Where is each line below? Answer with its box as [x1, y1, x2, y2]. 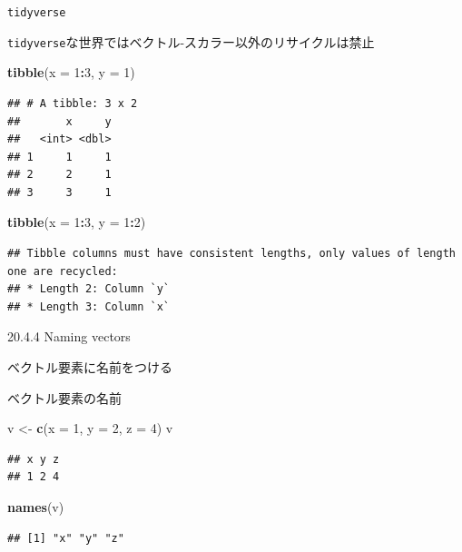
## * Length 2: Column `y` [7, 282, 170, 296]
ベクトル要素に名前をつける [7, 358, 172, 377]
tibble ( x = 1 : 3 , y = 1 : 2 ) [7, 212, 146, 232]
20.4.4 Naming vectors [7, 327, 131, 346]
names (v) [7, 498, 64, 516]
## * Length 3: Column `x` [7, 300, 170, 313]
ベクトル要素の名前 [7, 388, 122, 407]
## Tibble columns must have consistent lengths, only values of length [7, 247, 456, 261]
